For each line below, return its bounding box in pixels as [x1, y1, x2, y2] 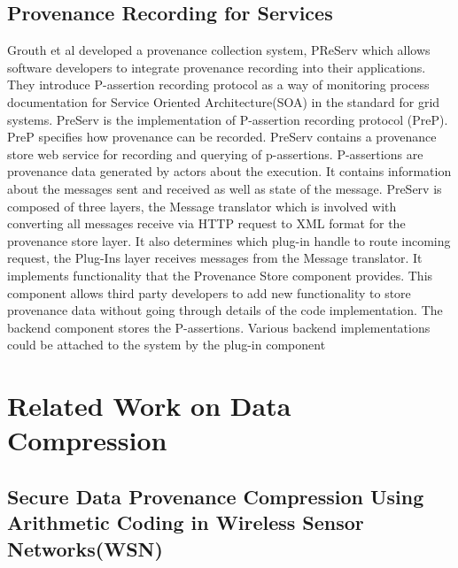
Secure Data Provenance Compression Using [7, 482, 424, 510]
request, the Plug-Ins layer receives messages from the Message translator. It [7, 249, 423, 267]
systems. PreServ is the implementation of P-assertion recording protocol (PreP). [7, 110, 448, 128]
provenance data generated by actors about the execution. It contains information [7, 162, 452, 180]
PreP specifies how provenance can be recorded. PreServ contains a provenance [7, 127, 437, 146]
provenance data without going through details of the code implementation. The [7, 301, 443, 319]
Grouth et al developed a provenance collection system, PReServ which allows [7, 41, 431, 59]
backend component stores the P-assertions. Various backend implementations [7, 318, 431, 336]
